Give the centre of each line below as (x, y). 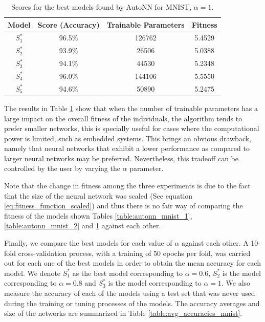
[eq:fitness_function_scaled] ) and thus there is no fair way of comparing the (124, 206)
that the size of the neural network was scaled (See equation (98, 195)
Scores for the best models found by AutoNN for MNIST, (102, 7)
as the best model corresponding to (128, 273)
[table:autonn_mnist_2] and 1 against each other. (83, 226)
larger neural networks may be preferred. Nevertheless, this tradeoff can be (121, 158)
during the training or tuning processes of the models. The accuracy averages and (132, 303)
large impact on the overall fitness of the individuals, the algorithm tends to (123, 118)
